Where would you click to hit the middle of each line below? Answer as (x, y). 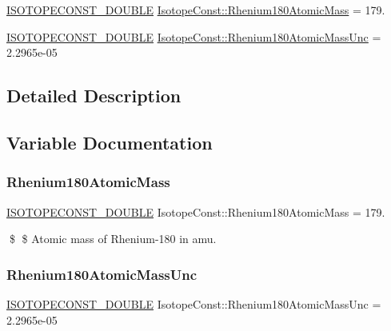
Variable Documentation (110, 142)
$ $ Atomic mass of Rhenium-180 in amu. (113, 239)
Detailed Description (94, 96)
